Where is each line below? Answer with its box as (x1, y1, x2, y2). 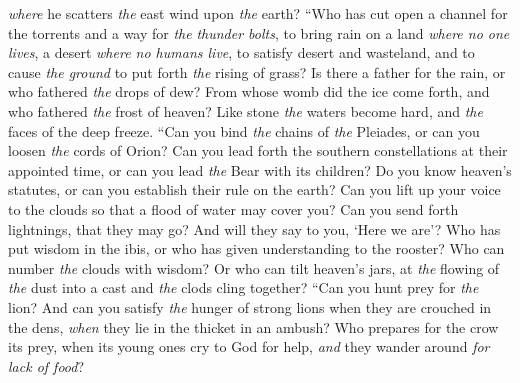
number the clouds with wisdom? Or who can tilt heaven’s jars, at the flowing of (8, 257, 500, 278)
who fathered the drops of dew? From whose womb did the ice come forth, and (8, 81, 490, 102)
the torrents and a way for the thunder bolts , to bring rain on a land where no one (8, 22, 510, 43)
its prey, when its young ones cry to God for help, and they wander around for (8, 336, 490, 357)
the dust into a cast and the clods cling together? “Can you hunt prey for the (8, 277, 479, 298)
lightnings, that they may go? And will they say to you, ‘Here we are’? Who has (8, 218, 501, 239)
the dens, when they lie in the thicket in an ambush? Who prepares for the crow (8, 316, 499, 337)
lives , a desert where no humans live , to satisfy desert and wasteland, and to (8, 42, 475, 63)
